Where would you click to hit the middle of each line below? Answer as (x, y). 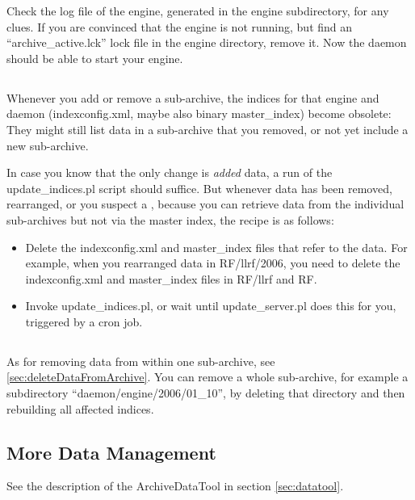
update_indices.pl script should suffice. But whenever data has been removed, (199, 188)
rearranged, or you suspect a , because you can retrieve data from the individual (205, 204)
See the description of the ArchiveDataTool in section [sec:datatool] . (175, 486)
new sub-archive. (48, 145)
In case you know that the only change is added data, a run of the (170, 172)
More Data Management (111, 452)
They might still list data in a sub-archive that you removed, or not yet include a (207, 129)
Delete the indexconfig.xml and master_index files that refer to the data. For (216, 247)
